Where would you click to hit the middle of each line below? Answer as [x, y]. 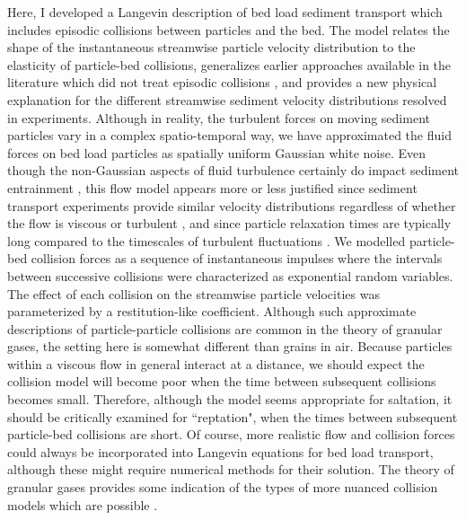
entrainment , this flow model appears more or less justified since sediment [212, 187]
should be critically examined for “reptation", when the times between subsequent [233, 416]
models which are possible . [83, 504]
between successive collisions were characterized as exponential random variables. [230, 275]
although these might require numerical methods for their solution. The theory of [231, 469]
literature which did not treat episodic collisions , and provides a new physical [222, 82]
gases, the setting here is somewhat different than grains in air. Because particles [230, 346]
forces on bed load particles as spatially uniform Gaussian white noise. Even [217, 152]
